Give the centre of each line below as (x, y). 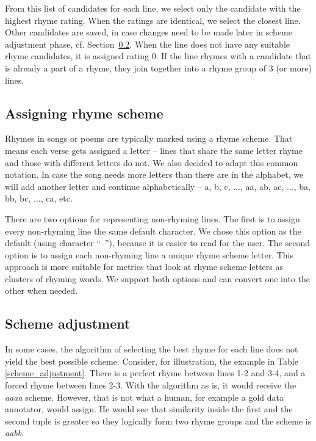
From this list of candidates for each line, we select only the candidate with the (153, 8)
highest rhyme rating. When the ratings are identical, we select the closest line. (153, 20)
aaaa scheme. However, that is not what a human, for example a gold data (144, 397)
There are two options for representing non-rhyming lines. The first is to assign (153, 218)
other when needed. (41, 290)
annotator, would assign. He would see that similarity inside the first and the (149, 409)
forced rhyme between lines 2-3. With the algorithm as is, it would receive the (151, 385)
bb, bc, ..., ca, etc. (39, 198)
